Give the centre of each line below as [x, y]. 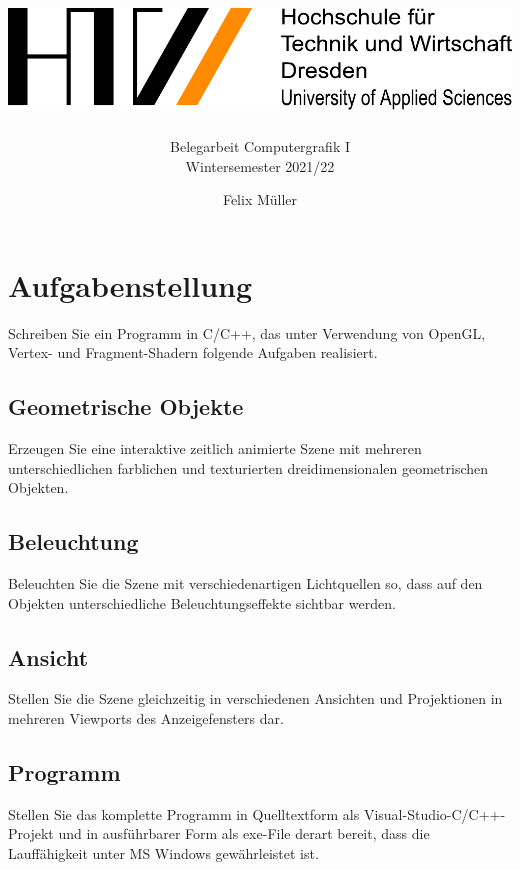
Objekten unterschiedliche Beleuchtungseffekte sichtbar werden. [202, 602]
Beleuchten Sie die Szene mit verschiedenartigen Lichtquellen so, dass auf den [245, 583]
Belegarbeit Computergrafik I [260, 145]
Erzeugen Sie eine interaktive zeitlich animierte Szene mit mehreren [215, 448]
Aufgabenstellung [130, 284]
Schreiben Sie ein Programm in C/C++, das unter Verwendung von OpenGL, [247, 332]
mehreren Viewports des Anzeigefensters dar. [146, 718]
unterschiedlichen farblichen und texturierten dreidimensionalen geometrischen [248, 467]
